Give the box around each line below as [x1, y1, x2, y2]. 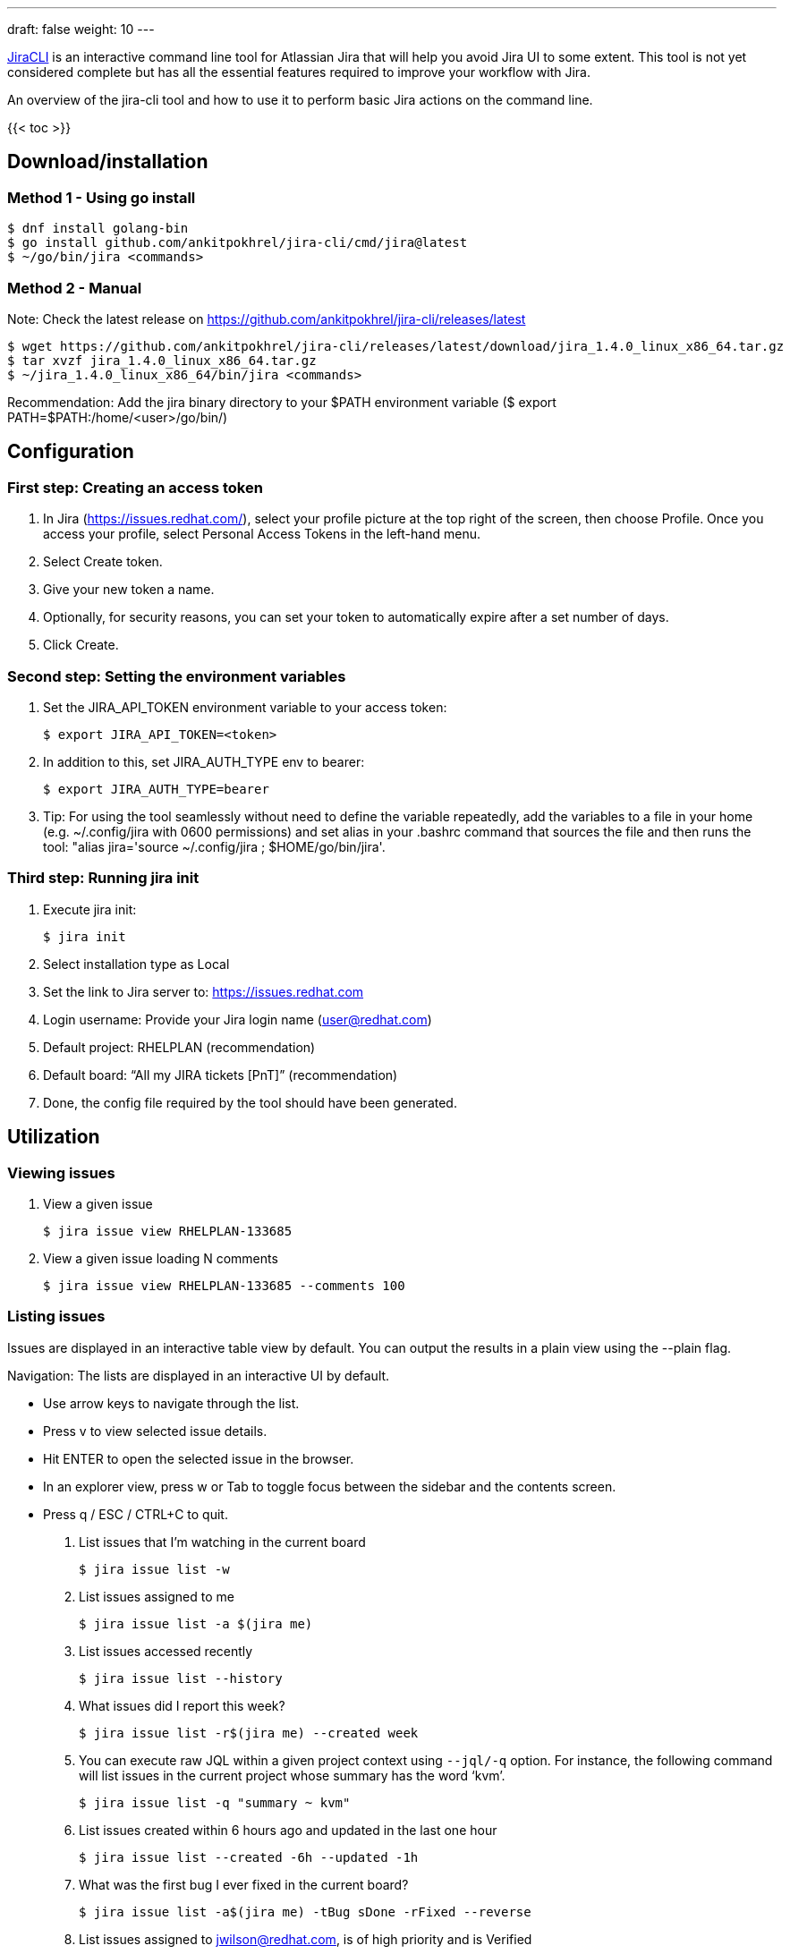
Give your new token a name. [43, 582, 215, 598]
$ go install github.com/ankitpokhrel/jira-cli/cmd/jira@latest [7, 235, 468, 251]
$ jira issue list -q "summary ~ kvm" [79, 1795, 351, 1810]
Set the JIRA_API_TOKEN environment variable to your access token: [43, 699, 447, 715]
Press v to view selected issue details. [43, 1423, 268, 1439]
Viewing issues [7, 1163, 115, 1182]
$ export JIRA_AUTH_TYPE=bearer [43, 781, 269, 796]
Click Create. [43, 637, 119, 653]
